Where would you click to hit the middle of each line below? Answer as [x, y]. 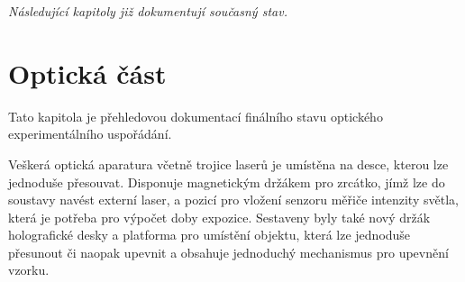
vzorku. [29, 270]
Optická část [87, 73]
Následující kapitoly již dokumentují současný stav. [148, 11]
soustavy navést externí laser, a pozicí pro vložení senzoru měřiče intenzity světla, [233, 200]
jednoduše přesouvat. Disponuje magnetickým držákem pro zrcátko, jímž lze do [227, 182]
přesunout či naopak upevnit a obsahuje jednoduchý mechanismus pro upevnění [228, 252]
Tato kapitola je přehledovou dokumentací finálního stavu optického [196, 116]
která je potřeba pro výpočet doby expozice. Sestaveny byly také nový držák [219, 217]
